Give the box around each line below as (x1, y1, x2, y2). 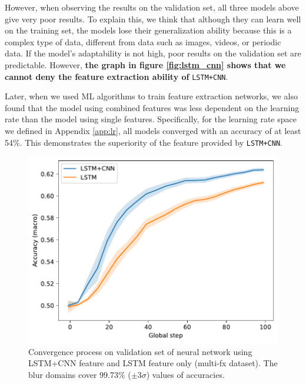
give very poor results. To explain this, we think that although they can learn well (5, 12, 301, 25)
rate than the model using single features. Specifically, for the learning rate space (5, 113, 297, 125)
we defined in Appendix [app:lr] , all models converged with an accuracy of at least (5, 125, 301, 136)
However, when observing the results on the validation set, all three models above (5, 1, 299, 13)
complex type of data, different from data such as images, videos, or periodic (5, 35, 281, 48)
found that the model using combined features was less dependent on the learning (5, 101, 300, 113)
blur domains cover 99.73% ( (28, 369, 131, 381)
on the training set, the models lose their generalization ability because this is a (5, 24, 292, 36)
